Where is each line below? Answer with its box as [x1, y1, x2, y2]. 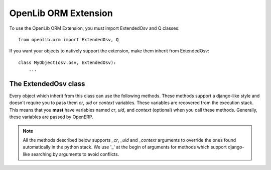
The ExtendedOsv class [9, 79, 85, 88]
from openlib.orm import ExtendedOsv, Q [18, 37, 119, 42]
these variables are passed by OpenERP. [9, 114, 94, 120]
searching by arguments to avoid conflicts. [31, 151, 119, 157]
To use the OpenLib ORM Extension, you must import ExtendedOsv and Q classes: [9, 25, 180, 31]
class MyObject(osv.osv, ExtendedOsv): [18, 59, 116, 65]
